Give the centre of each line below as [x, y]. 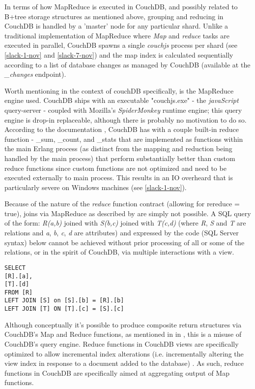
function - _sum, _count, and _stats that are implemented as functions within [124, 139]
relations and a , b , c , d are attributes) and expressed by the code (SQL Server [122, 233]
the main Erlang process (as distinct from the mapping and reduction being [118, 148]
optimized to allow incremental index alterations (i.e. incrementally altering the [124, 353]
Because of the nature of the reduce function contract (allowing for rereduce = [122, 204]
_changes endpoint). [35, 74]
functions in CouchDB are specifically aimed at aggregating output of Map [117, 373]
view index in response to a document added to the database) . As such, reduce [124, 363]
